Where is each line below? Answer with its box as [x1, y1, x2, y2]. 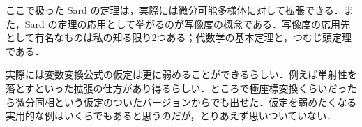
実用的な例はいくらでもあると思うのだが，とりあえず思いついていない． [6, 108, 337, 123]
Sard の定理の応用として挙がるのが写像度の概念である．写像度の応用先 [24, 16, 350, 31]
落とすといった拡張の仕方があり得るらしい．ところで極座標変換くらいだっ [6, 80, 347, 95]
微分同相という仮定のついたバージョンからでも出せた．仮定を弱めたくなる [15, 94, 357, 109]
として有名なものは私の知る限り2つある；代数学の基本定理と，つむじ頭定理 [6, 30, 352, 45]
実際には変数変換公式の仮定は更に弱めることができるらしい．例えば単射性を [6, 67, 357, 82]
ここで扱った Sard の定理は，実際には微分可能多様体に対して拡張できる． [6, 3, 344, 17]
